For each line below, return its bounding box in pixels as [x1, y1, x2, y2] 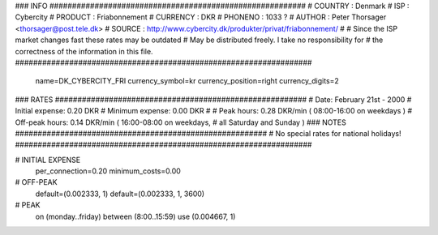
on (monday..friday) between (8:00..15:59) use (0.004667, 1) [35, 211, 236, 221]
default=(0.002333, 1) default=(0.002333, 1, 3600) [35, 189, 205, 199]
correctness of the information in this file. [15, 46, 153, 56]
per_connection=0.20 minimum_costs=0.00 [35, 166, 182, 176]
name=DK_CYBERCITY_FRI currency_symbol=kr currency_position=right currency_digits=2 [35, 76, 340, 86]
